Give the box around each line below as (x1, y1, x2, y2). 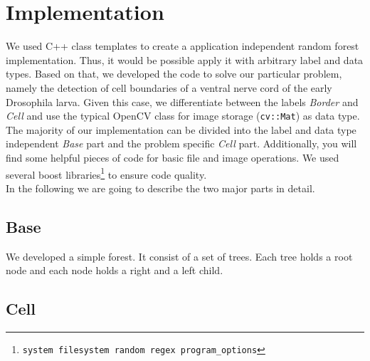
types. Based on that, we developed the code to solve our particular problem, (6, 66, 342, 81)
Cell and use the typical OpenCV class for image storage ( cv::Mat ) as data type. (6, 108, 360, 123)
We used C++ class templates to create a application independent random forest (6, 38, 359, 53)
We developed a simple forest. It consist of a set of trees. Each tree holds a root (6, 248, 353, 263)
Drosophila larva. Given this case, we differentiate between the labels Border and (6, 94, 359, 109)
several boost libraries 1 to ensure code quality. (6, 164, 207, 182)
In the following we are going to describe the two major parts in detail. (6, 180, 315, 195)
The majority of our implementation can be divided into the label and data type (6, 122, 356, 137)
